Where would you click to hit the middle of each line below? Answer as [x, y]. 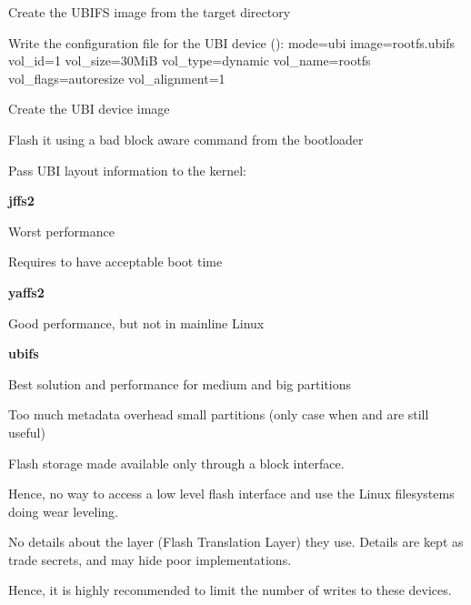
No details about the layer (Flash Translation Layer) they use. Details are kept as [236, 542]
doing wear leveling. [63, 511]
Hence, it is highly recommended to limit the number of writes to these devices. [230, 590]
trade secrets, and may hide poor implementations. [150, 559]
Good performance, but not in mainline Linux [136, 323]
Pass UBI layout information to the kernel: [127, 170]
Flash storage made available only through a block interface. [176, 463]
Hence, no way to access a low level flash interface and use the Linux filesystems [231, 494]
